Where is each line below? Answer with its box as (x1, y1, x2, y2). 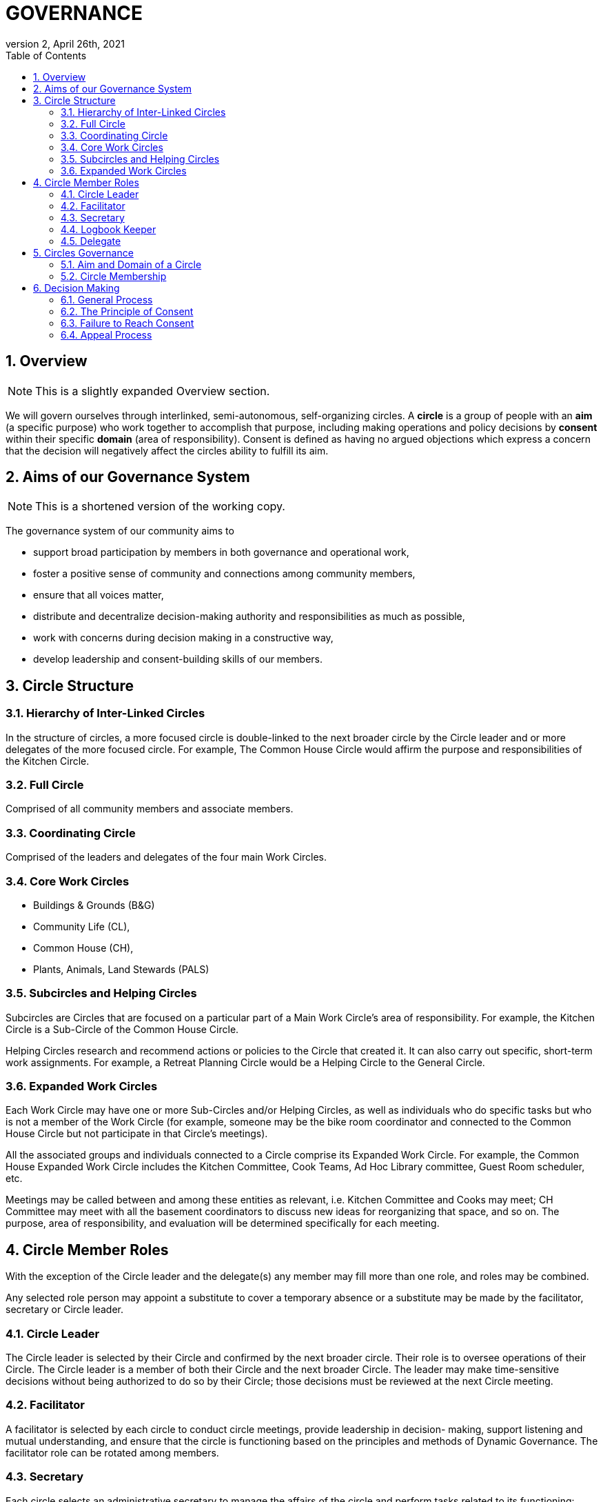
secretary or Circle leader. (6, 1303, 124, 1316)
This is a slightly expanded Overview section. (35, 383, 270, 398)
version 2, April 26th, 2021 (6, 37, 125, 50)
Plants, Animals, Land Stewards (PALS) (33, 963, 209, 975)
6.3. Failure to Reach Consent (61, 317, 194, 329)
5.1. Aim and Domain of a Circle (61, 258, 202, 270)
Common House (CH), (33, 941, 134, 954)
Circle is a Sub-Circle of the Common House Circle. (6, 1023, 239, 1035)
